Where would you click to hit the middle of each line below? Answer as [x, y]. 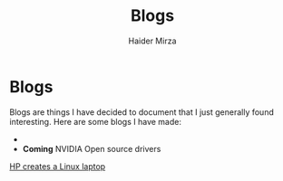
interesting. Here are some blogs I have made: [95, 121]
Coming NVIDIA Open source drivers [92, 148]
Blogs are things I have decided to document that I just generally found [141, 112]
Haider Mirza [152, 41]
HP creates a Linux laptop [58, 166]
